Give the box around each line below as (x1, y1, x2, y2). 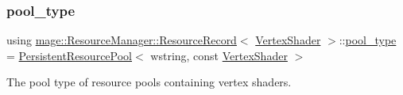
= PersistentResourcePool (6, 47, 132, 63)
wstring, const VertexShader (150, 47, 288, 63)
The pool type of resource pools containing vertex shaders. (6, 74, 292, 90)
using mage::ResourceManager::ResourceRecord (6, 32, 237, 48)
